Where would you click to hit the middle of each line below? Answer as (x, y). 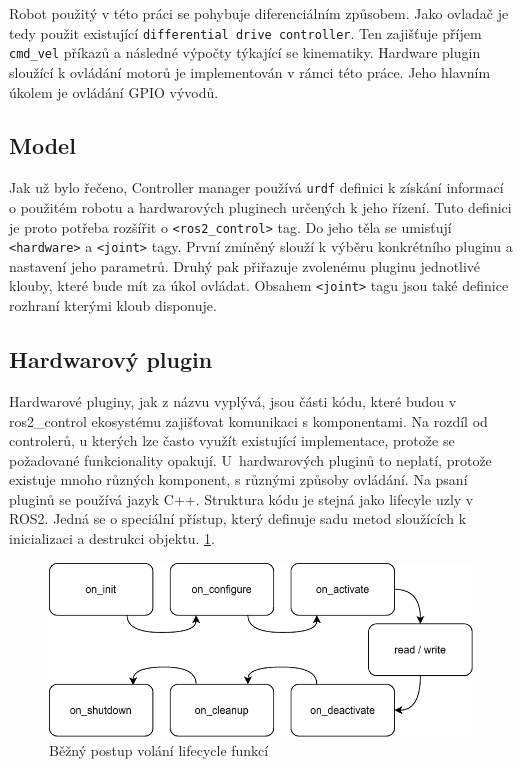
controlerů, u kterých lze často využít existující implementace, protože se (232, 440)
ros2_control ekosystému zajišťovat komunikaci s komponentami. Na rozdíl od (248, 420)
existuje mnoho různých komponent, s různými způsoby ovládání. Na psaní (238, 479)
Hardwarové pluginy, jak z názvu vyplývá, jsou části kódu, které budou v (233, 400)
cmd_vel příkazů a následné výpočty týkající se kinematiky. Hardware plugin (245, 52)
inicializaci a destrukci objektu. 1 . (112, 538)
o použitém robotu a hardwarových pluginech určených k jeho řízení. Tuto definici (260, 206)
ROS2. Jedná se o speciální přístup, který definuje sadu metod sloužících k (238, 518)
